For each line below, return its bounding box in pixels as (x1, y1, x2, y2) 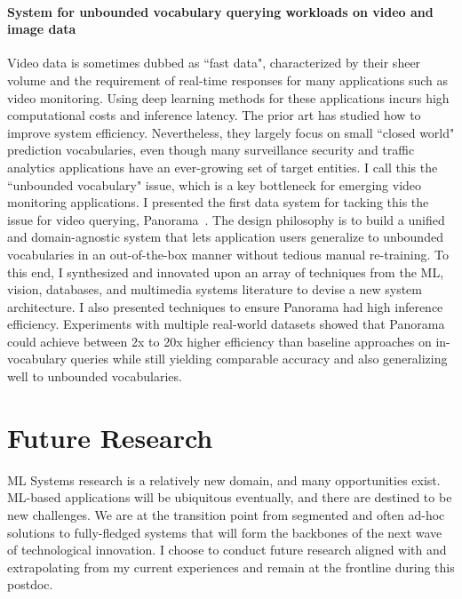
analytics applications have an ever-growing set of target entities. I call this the (7, 157, 438, 176)
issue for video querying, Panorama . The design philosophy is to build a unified (7, 210, 445, 228)
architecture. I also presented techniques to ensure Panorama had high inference (7, 297, 443, 315)
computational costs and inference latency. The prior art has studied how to (7, 106, 421, 124)
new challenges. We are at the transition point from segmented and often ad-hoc (7, 505, 445, 523)
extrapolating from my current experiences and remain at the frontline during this (7, 557, 455, 576)
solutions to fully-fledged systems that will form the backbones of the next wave (7, 523, 442, 541)
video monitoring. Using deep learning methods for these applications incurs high (7, 88, 450, 107)
